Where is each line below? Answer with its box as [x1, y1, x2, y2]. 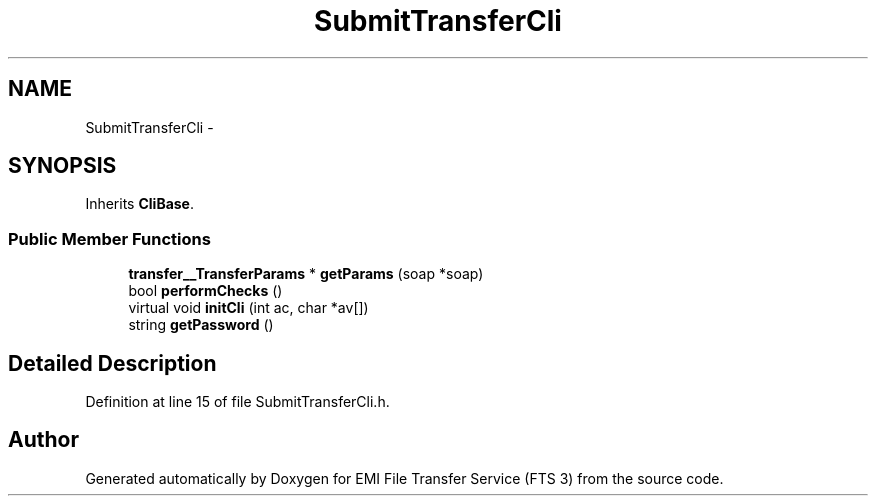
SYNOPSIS [8, 153, 117, 179]
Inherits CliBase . [85, 195, 194, 213]
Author [8, 427, 79, 453]
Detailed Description [8, 350, 217, 376]
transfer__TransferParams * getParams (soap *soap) [128, 265, 484, 283]
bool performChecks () [128, 282, 283, 300]
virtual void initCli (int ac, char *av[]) [128, 299, 369, 317]
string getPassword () [128, 316, 274, 334]
